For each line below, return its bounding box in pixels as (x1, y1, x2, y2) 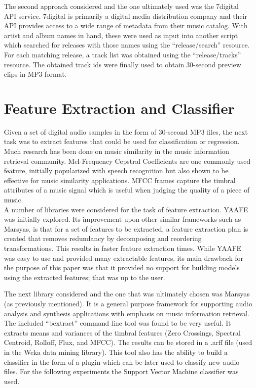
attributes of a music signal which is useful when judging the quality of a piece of (4, 185, 250, 195)
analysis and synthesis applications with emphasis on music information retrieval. (4, 308, 250, 318)
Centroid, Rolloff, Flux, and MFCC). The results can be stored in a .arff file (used (4, 337, 253, 347)
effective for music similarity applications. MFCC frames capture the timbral (4, 175, 236, 185)
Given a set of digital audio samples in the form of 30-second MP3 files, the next (4, 126, 248, 137)
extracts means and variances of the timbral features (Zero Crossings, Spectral (4, 327, 241, 338)
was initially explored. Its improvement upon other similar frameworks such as (4, 214, 241, 224)
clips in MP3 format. (4, 69, 67, 79)
